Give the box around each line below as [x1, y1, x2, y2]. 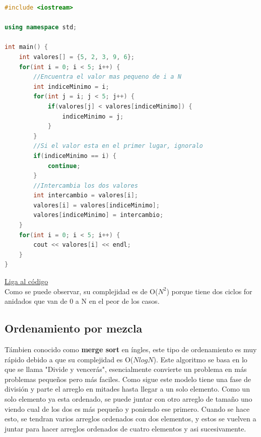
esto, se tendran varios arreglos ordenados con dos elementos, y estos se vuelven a [5, 413, 256, 424]
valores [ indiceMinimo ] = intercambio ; [33, 211, 164, 219]
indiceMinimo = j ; [62, 113, 124, 120]
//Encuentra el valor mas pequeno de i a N [33, 73, 181, 81]
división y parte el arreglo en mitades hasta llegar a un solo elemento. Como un [5, 384, 250, 394]
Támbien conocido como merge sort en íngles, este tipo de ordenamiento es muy [5, 344, 257, 355]
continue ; [47, 162, 81, 170]
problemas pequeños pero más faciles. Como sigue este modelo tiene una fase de [5, 373, 251, 384]
